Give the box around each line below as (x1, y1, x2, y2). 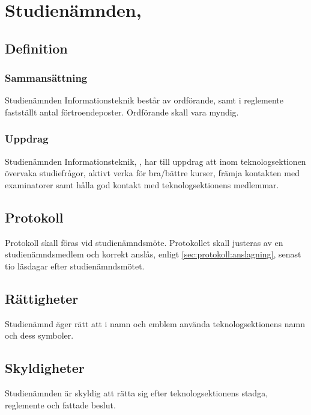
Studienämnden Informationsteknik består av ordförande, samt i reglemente (5, 94, 284, 106)
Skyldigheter (5, 358, 85, 377)
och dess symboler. (5, 329, 74, 342)
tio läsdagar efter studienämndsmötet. (5, 259, 145, 272)
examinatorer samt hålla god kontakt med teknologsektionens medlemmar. (5, 178, 279, 191)
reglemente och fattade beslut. (5, 398, 116, 411)
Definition (5, 38, 68, 57)
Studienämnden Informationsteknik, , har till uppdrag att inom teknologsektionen (5, 155, 306, 167)
